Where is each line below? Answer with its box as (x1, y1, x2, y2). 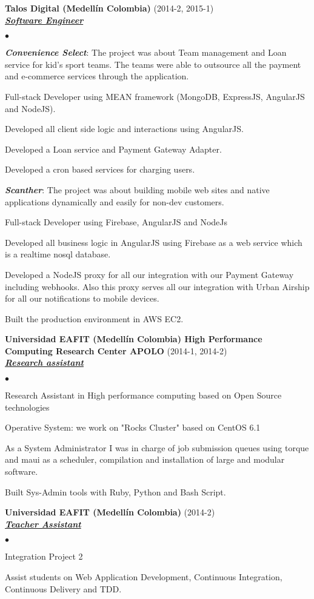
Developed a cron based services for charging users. (5, 163, 195, 176)
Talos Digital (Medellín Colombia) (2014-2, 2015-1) (5, 2, 214, 14)
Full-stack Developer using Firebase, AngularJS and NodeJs (5, 216, 227, 228)
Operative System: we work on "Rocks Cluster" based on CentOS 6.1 (5, 421, 261, 434)
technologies (5, 400, 50, 413)
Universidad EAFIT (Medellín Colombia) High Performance (5, 333, 262, 345)
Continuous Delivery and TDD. (5, 582, 122, 595)
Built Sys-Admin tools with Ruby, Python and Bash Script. (5, 485, 226, 498)
